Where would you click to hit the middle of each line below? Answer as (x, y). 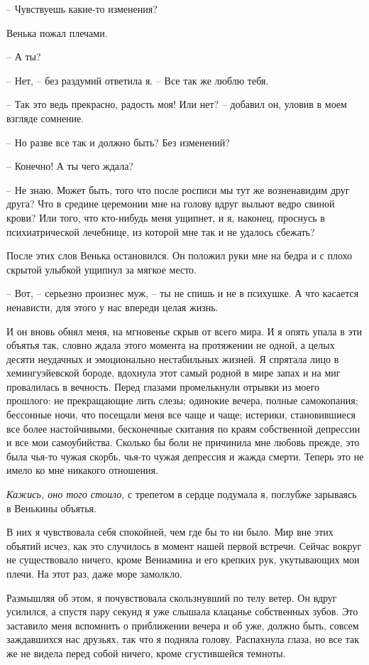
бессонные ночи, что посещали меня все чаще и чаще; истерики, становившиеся (181, 415)
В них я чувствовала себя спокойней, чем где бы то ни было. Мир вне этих (170, 532)
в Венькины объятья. (51, 508)
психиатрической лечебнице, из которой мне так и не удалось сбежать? (161, 231)
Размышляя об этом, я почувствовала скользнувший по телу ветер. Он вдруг (172, 597)
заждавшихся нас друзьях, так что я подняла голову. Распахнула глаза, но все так (183, 639)
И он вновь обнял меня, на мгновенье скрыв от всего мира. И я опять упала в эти (184, 331)
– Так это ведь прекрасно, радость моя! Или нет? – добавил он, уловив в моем (177, 104)
